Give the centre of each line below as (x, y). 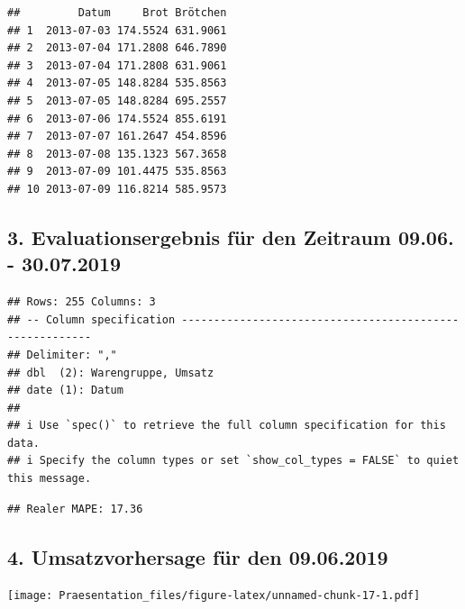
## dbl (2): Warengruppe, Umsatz (111, 373)
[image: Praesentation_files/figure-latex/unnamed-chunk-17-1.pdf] (214, 596)
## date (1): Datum (65, 391)
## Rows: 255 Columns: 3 (82, 302)
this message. (50, 479)
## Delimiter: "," (62, 354)
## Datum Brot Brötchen (117, 13)
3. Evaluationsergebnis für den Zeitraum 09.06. (231, 236)
